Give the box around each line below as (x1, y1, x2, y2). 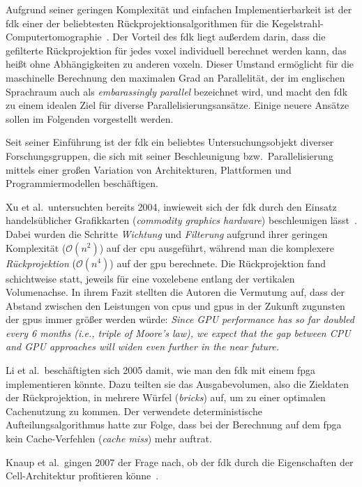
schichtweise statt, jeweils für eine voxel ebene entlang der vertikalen (6, 271, 295, 285)
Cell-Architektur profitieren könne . (6, 468, 159, 483)
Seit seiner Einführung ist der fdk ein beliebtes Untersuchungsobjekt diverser (6, 135, 334, 149)
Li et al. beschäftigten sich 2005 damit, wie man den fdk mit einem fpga (6, 363, 316, 377)
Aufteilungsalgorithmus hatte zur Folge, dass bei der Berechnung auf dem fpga (6, 417, 342, 432)
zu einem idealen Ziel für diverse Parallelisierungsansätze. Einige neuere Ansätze (6, 98, 349, 112)
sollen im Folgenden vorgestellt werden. (6, 111, 174, 126)
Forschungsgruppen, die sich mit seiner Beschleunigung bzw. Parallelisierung (6, 148, 333, 163)
